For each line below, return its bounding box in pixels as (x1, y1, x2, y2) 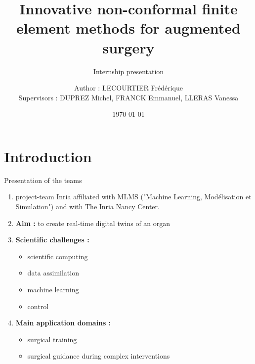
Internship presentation (93, 66, 164, 76)
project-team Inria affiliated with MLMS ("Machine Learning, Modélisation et (15, 191, 252, 202)
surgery (102, 37, 155, 57)
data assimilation (27, 268, 79, 278)
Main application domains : (15, 318, 111, 328)
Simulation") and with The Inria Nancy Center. (15, 201, 160, 211)
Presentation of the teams (4, 175, 82, 185)
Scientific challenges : (15, 234, 89, 245)
